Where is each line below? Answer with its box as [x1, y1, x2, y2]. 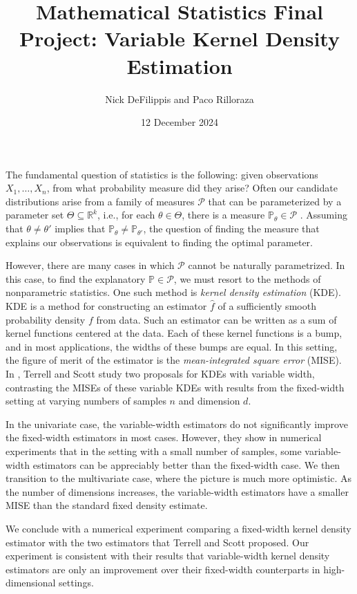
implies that [55, 221, 106, 236]
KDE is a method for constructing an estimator [6, 299, 207, 313]
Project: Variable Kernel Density [19, 24, 340, 53]
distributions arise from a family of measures [6, 194, 195, 208]
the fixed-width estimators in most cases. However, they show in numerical [6, 430, 322, 445]
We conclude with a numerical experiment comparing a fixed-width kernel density [6, 521, 351, 535]
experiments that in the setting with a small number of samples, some [6, 443, 302, 458]
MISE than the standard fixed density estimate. [6, 498, 208, 512]
